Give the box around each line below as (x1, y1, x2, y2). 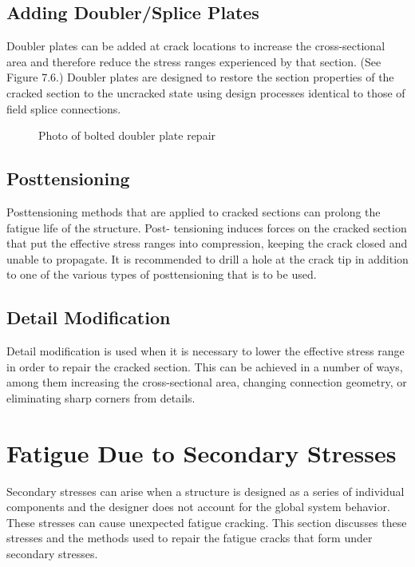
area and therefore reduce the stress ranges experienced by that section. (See (6, 53, 381, 69)
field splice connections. (6, 100, 121, 117)
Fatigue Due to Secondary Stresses (6, 436, 397, 469)
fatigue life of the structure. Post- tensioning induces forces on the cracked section (6, 219, 407, 236)
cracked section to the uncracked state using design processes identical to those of (6, 84, 405, 101)
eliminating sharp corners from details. (6, 389, 196, 406)
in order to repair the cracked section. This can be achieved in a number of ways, (6, 358, 403, 375)
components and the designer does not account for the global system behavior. (6, 498, 390, 515)
